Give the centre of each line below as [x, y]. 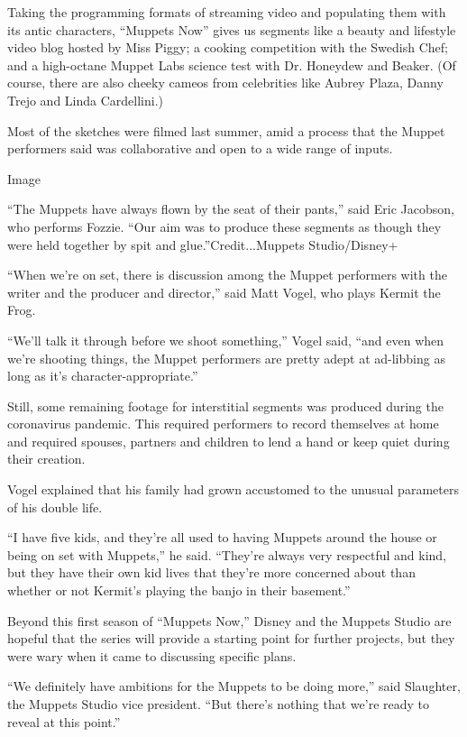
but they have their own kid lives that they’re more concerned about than [211, 572]
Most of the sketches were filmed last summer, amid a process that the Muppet [226, 130]
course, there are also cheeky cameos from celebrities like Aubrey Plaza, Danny [225, 83]
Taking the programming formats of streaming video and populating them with [227, 12]
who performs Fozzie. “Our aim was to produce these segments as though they [224, 226]
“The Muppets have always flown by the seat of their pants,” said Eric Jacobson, [231, 209]
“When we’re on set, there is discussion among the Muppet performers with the [227, 275]
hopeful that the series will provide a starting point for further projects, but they [231, 638]
